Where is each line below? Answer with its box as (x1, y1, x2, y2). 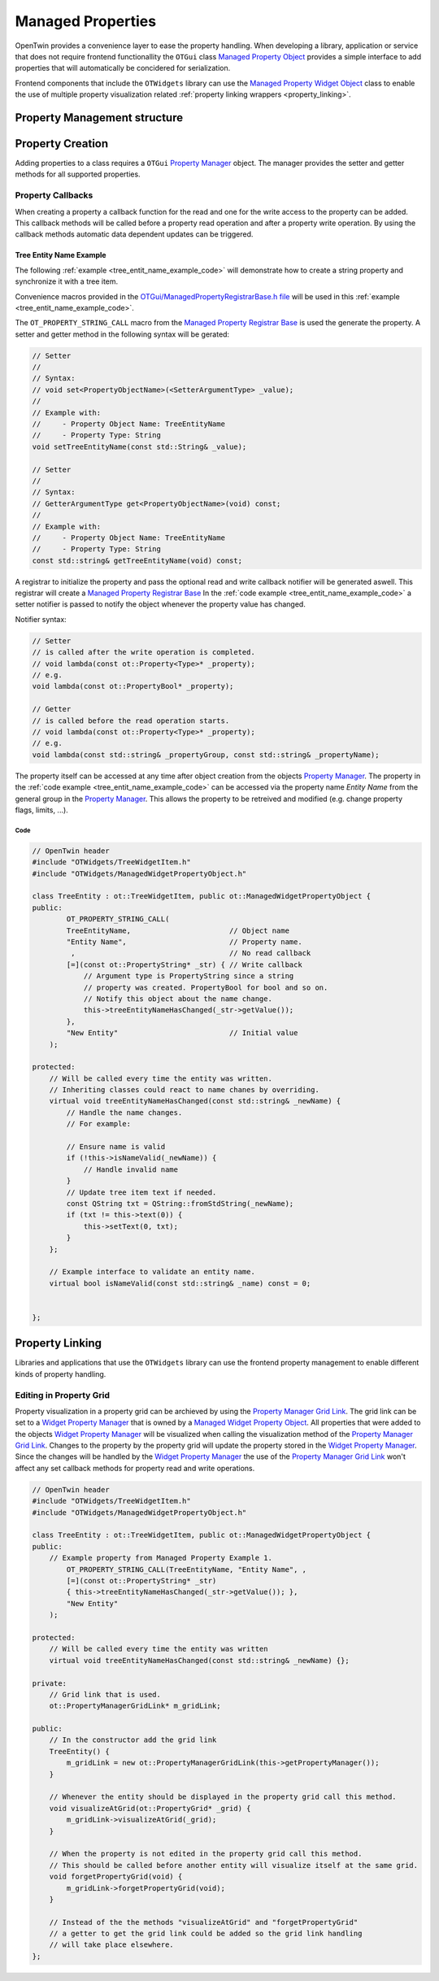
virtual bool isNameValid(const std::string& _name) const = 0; (49, 1278, 311, 1288)
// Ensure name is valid (66, 1143, 166, 1152)
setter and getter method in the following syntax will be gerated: (15, 329, 230, 339)
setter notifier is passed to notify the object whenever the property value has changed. (15, 599, 306, 609)
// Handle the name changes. (66, 1108, 183, 1117)
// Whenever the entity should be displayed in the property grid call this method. (49, 1792, 398, 1801)
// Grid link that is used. (49, 1690, 162, 1699)
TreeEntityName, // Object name (66, 925, 290, 935)
